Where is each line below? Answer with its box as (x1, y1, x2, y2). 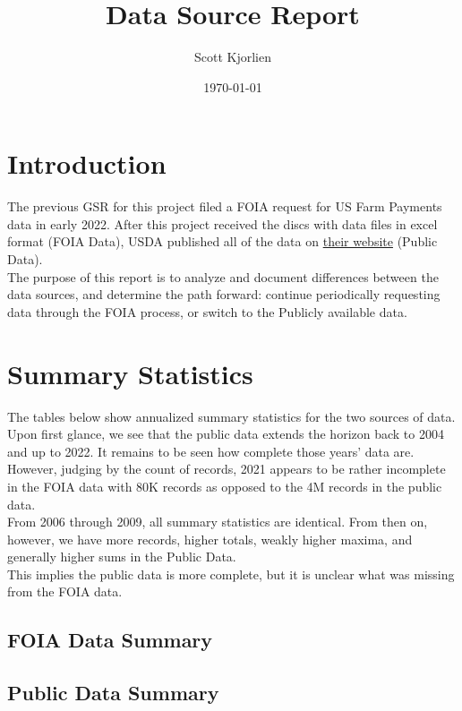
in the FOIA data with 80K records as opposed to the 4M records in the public (7, 476, 442, 495)
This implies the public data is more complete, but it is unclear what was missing (7, 564, 455, 583)
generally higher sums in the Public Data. (7, 547, 236, 566)
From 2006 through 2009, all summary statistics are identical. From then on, (7, 512, 428, 531)
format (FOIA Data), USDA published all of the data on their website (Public (7, 232, 438, 251)
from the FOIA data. (7, 582, 123, 601)
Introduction (7, 145, 167, 182)
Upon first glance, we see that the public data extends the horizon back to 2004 (7, 424, 444, 443)
